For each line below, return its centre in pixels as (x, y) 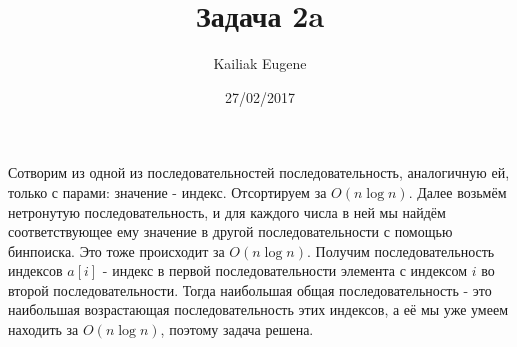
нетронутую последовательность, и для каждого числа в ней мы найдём (227, 211)
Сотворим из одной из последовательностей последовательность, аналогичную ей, (259, 172)
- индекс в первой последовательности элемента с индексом (285, 270)
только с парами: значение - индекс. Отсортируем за (167, 191)
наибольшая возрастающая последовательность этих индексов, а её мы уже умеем (258, 309)
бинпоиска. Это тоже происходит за (116, 250)
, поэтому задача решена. (237, 329)
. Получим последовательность (400, 250)
